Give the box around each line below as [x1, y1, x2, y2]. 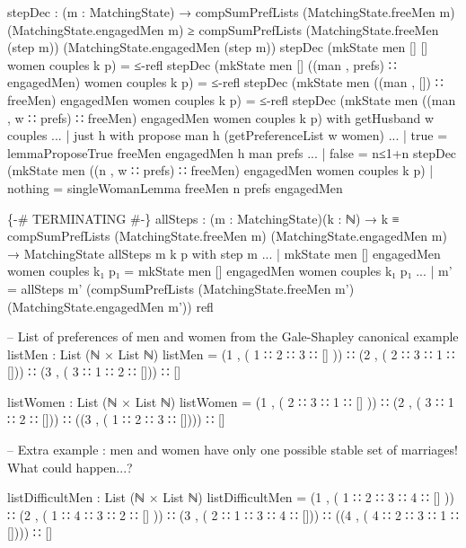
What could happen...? [7, 457, 133, 476]
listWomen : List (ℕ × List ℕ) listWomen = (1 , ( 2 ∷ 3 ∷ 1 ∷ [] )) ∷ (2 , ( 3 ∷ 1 [7, 392, 454, 411]
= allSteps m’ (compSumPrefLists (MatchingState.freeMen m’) [7, 278, 355, 297]
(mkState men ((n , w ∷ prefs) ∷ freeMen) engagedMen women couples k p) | [7, 161, 434, 180]
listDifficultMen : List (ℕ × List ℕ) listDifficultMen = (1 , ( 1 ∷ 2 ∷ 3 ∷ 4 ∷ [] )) [7, 488, 454, 507]
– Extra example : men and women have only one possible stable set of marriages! [7, 440, 458, 459]
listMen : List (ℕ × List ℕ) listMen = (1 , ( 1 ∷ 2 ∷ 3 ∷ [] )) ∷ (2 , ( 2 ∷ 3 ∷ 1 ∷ [7, 344, 455, 363]
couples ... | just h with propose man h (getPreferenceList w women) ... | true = [7, 126, 448, 145]
